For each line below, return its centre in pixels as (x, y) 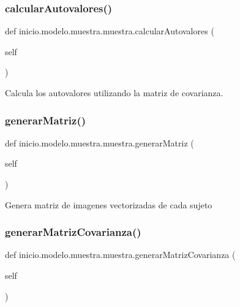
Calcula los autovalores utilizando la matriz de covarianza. (114, 93)
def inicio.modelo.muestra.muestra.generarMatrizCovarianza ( (120, 255)
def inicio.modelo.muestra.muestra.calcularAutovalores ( (110, 31)
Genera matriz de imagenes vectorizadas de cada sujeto (109, 204)
